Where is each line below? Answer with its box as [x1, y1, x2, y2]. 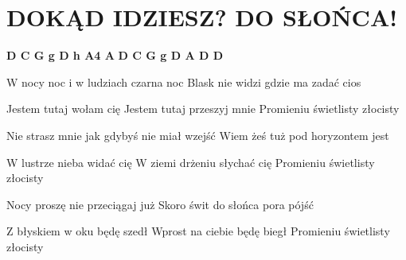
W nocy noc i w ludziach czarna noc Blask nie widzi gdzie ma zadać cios [6, 73, 361, 90]
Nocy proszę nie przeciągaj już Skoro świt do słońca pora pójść [6, 196, 314, 212]
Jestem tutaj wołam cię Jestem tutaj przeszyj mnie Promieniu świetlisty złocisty [6, 100, 400, 117]
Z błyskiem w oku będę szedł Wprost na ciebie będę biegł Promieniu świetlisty [6, 223, 390, 239]
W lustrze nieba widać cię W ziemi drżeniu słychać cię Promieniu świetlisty [6, 153, 375, 170]
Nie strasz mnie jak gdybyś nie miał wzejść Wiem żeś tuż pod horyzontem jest [6, 126, 389, 143]
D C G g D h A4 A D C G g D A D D [6, 47, 224, 64]
